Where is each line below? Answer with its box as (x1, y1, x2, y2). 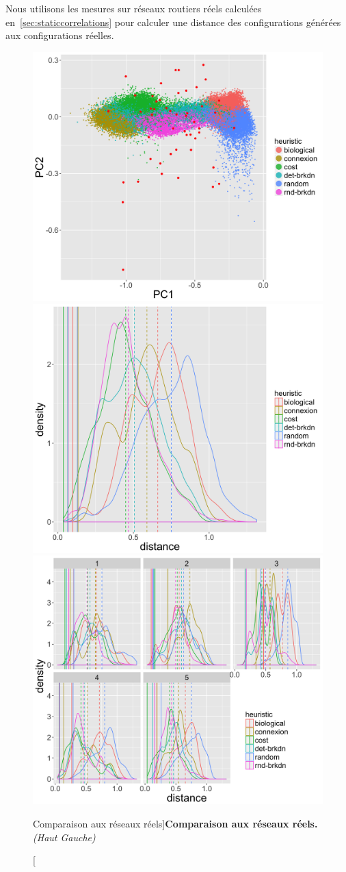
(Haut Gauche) (33, 830, 96, 844)
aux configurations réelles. (5, 28, 114, 42)
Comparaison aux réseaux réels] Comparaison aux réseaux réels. (33, 816, 318, 830)
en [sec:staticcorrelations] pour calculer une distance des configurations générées (5, 14, 341, 29)
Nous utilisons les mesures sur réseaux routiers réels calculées (5, 1, 262, 15)
